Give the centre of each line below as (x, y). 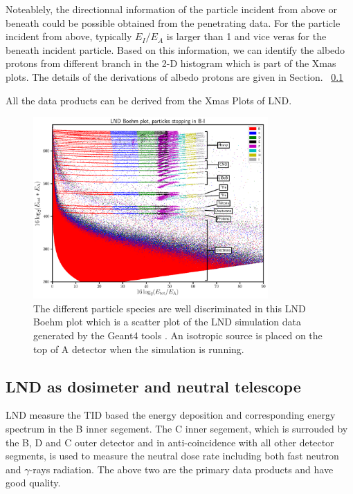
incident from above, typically (69, 36)
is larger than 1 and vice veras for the (246, 36)
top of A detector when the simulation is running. (139, 349)
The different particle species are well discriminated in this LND (170, 308)
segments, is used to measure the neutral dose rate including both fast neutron (172, 456)
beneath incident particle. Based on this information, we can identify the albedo (175, 49)
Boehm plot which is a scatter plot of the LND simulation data (168, 322)
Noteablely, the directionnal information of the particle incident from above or (171, 9)
